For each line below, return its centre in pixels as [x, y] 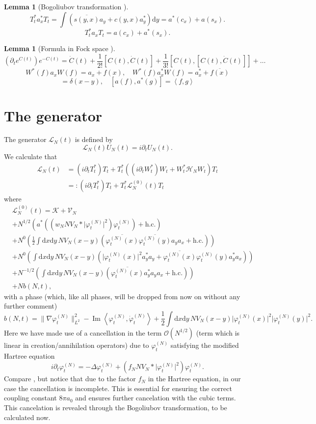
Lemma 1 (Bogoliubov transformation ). [66, 6]
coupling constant [30, 398]
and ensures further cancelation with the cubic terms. [156, 398]
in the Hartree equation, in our [194, 379]
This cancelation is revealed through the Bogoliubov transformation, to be [116, 407]
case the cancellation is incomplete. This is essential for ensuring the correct [118, 388]
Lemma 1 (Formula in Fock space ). [60, 48]
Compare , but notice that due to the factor [70, 379]
